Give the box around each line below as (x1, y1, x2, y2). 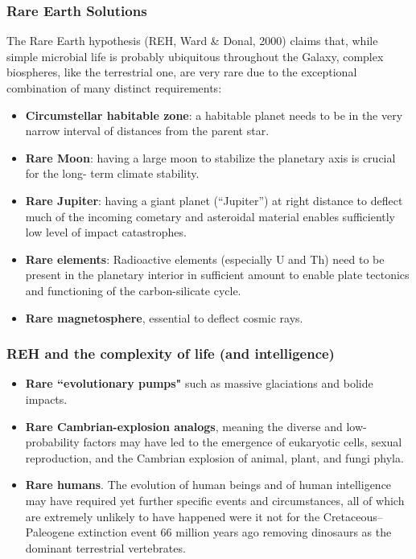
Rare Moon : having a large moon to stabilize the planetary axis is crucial (25, 149, 396, 166)
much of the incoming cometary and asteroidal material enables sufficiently (25, 208, 396, 224)
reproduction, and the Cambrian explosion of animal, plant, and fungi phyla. (25, 449, 404, 466)
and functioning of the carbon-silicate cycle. (25, 282, 241, 298)
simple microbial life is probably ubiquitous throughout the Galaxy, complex (6, 47, 384, 64)
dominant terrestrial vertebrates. (25, 539, 186, 556)
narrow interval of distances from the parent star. (25, 122, 270, 139)
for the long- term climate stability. (25, 165, 200, 182)
